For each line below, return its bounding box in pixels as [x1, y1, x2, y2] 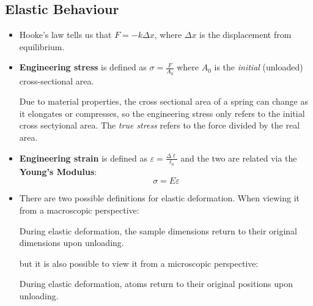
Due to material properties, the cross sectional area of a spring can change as [19, 95, 308, 108]
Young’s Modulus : [19, 165, 97, 177]
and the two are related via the [180, 151, 297, 164]
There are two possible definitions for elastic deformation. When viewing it [19, 192, 300, 204]
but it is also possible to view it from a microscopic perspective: [19, 256, 259, 269]
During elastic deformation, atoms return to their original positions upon [19, 277, 293, 290]
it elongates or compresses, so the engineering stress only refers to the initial [19, 106, 305, 119]
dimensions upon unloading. [19, 236, 124, 249]
